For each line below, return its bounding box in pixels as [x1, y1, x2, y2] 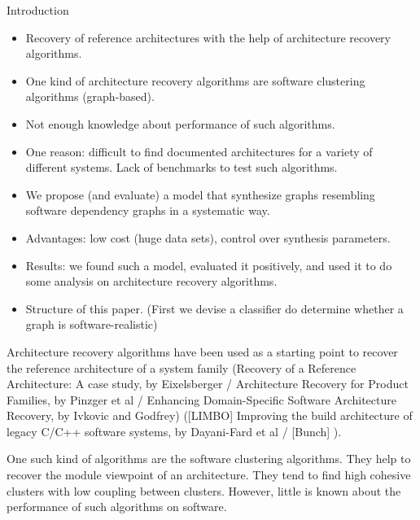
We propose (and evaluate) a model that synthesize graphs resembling [25, 186, 375, 203]
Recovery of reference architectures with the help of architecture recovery [25, 28, 391, 46]
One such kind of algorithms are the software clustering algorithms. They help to [7, 450, 411, 467]
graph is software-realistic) [25, 316, 158, 333]
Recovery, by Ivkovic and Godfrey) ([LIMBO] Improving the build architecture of [7, 407, 413, 424]
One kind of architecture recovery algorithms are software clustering [25, 72, 365, 89]
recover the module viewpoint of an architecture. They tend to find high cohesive [7, 466, 411, 483]
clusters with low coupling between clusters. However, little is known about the [7, 482, 401, 499]
